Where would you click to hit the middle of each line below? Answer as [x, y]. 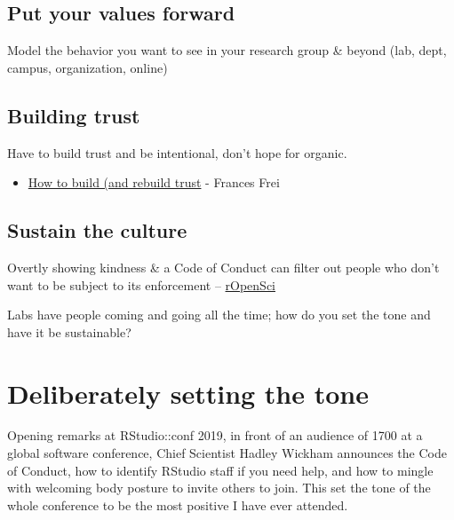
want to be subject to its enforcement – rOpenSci [141, 284]
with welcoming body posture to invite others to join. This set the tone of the [219, 488]
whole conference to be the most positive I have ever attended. [178, 504]
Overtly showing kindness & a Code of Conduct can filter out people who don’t [223, 267]
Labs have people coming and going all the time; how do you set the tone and [219, 315]
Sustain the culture [97, 230]
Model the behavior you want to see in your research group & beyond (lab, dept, [227, 50]
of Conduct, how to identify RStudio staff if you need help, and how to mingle [220, 470]
